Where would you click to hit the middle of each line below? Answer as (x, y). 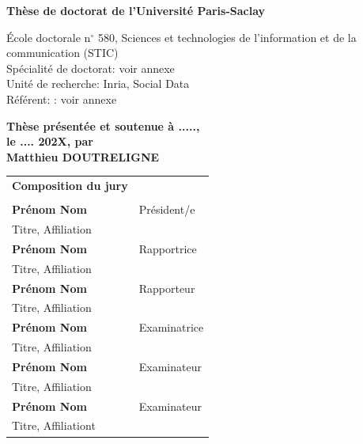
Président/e (167, 209)
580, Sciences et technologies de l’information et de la (227, 37)
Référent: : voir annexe (62, 99)
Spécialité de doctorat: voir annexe (91, 68)
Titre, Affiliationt (54, 425)
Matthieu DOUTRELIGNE (83, 156)
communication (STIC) (62, 53)
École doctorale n (49, 37)
